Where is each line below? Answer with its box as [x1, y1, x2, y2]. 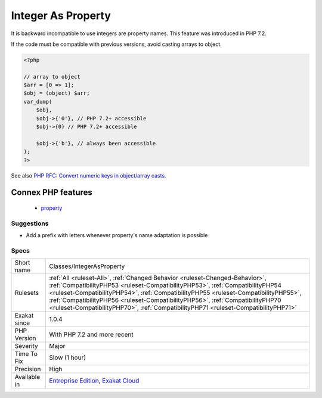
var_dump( [23, 98, 52, 105]
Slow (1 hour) [49, 353, 86, 362]
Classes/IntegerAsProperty [49, 262, 125, 270]
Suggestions [11, 219, 49, 228]
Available [14, 373, 41, 381]
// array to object [23, 73, 80, 80]
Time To [14, 350, 38, 358]
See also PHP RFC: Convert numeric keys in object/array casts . [11, 172, 166, 179]
